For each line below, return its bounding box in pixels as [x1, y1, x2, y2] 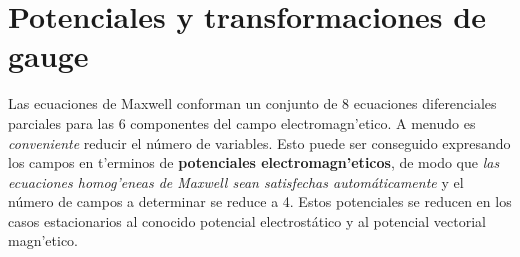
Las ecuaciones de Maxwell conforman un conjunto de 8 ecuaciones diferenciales [8, 93, 497, 114]
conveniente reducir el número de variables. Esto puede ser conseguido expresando [8, 132, 511, 153]
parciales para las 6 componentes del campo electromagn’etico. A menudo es [8, 112, 476, 133]
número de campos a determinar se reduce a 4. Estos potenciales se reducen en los [8, 191, 512, 212]
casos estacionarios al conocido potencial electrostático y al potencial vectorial [8, 210, 487, 231]
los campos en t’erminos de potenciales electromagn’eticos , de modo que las [8, 152, 500, 173]
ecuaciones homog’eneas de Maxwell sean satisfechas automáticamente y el [8, 171, 464, 192]
